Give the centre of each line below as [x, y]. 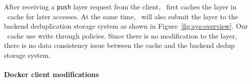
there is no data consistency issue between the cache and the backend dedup [120, 45]
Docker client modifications [51, 74]
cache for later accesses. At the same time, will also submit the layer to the [123, 16]
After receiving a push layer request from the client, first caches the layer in [120, 6]
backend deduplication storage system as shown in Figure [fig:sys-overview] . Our [126, 26]
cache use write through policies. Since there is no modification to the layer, [122, 35]
